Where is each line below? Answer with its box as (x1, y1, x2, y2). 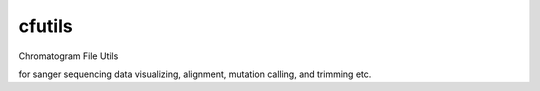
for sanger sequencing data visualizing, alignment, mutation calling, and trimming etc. (18, 68, 372, 80)
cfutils (18, 15, 74, 37)
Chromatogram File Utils (18, 50, 119, 62)
